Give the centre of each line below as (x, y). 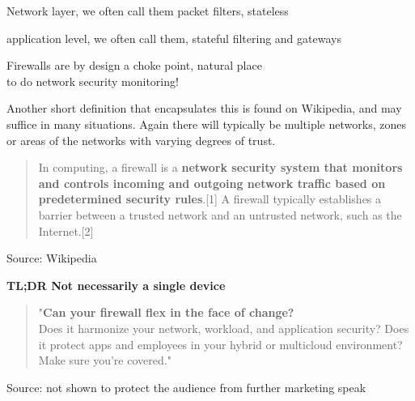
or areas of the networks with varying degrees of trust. (141, 140)
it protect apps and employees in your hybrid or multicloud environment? (220, 344)
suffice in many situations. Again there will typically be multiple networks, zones (206, 124)
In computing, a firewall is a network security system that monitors (220, 167)
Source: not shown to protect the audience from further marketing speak (186, 387)
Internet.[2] (66, 230)
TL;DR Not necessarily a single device (116, 285)
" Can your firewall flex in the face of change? (166, 312)
